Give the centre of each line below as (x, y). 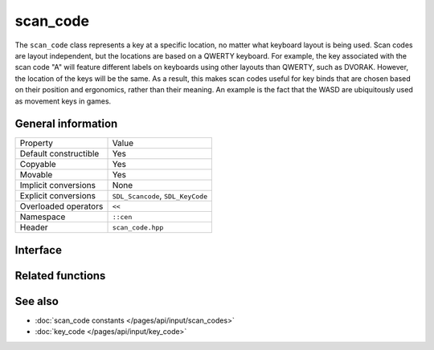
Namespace (43, 217)
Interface (38, 250)
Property (37, 143)
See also (37, 301)
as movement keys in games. (63, 101)
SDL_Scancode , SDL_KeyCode (160, 196)
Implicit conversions (58, 185)
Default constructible (59, 154)
